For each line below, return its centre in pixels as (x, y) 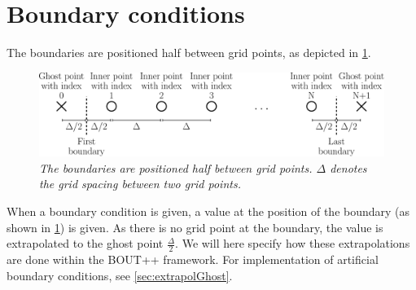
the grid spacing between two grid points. (140, 184)
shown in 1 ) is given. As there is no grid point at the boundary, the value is (195, 227)
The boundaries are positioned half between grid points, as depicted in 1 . (189, 53)
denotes (348, 167)
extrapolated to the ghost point (85, 243)
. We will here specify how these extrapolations (293, 243)
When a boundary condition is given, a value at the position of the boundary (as (208, 211)
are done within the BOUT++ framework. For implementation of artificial (193, 259)
